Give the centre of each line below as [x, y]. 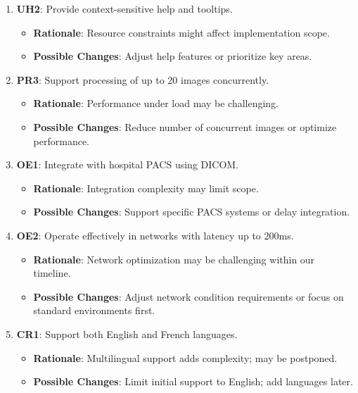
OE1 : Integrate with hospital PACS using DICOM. [128, 164]
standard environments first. [94, 310]
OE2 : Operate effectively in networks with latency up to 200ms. [155, 235]
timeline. [52, 273]
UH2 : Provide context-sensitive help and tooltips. [124, 8]
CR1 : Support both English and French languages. [127, 333]
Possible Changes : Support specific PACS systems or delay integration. [192, 212]
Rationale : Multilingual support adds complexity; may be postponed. [185, 357]
